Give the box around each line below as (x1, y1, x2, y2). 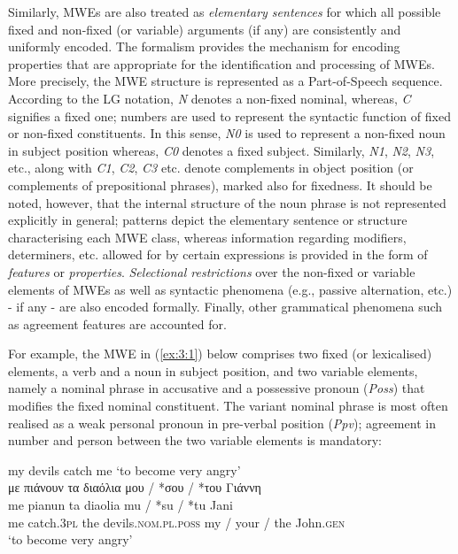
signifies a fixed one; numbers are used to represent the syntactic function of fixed (8, 106, 451, 125)
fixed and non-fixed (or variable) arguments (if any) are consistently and (8, 19, 401, 38)
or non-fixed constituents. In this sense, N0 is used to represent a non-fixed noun (8, 124, 446, 142)
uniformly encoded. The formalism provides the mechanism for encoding (8, 37, 400, 56)
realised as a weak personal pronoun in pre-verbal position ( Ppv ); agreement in (8, 413, 436, 432)
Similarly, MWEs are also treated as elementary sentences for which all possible (8, 3, 441, 20)
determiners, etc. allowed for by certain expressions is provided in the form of (8, 245, 428, 264)
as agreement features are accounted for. (8, 314, 227, 333)
